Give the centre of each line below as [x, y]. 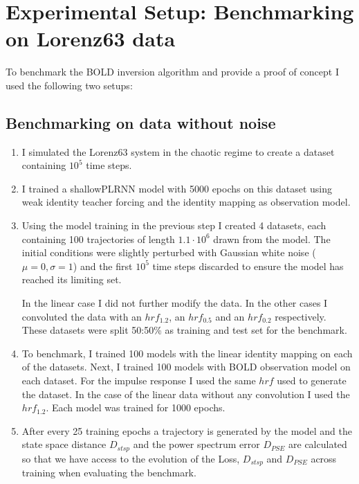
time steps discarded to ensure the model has [248, 266]
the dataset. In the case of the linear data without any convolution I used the [186, 394]
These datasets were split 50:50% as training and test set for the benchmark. [184, 330]
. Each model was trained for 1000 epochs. [136, 407]
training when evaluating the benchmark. [109, 473]
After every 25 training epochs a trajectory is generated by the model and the [187, 430]
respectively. [301, 316]
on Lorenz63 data [91, 38]
